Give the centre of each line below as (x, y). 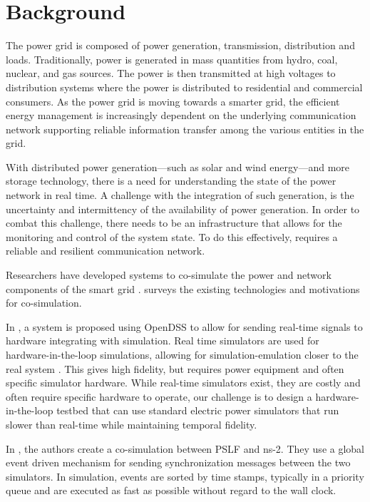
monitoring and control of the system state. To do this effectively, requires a (172, 236)
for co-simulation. (44, 303)
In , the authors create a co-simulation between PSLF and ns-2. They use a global (185, 448)
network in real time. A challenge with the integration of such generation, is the (180, 195)
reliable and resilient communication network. (106, 251)
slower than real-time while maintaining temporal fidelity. (132, 424)
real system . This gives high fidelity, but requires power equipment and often (175, 368)
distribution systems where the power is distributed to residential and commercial (184, 87)
